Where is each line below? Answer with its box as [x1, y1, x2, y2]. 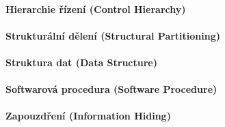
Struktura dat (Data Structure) [5, 55, 157, 69]
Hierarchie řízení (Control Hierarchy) [5, 1, 186, 16]
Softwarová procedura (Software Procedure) [5, 82, 217, 96]
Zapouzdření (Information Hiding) [5, 109, 171, 123]
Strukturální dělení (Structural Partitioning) [5, 28, 221, 42]
